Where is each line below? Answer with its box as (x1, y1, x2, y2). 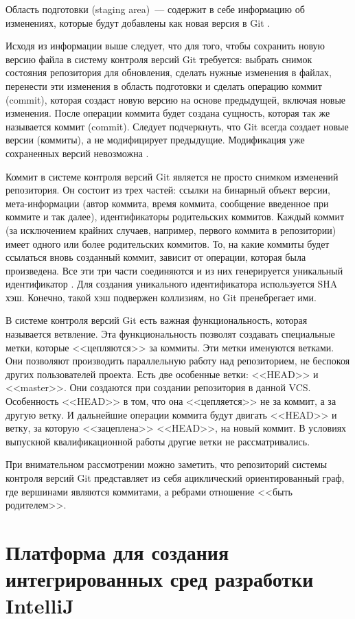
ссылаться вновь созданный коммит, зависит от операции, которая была (5, 250, 306, 264)
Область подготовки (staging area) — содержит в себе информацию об (5, 2, 305, 16)
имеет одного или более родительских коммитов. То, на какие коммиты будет (5, 236, 330, 250)
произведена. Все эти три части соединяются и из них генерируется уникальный (5, 263, 343, 277)
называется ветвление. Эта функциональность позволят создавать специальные (5, 327, 335, 341)
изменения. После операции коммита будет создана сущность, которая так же (5, 106, 330, 120)
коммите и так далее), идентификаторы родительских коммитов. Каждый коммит (5, 209, 345, 224)
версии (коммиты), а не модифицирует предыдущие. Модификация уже (5, 132, 305, 147)
